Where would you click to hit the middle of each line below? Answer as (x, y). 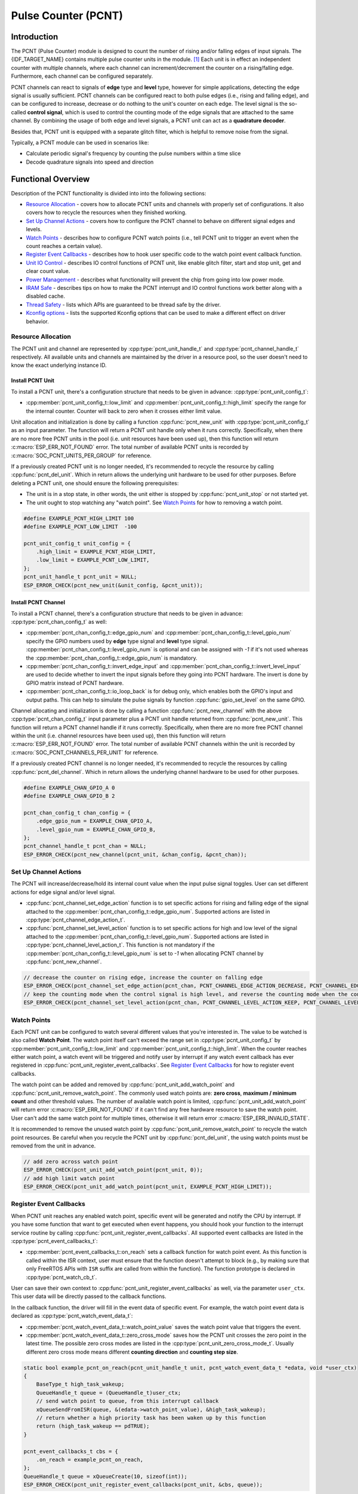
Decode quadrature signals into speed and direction (90, 162)
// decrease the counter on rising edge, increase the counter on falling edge (143, 977)
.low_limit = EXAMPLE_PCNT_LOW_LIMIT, (93, 560)
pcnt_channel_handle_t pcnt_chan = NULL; (85, 846)
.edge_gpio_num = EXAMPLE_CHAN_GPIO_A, (95, 821)
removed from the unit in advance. (53, 1146)
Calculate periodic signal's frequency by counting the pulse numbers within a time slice (133, 154)
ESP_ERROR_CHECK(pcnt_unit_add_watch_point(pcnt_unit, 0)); (113, 1170)
